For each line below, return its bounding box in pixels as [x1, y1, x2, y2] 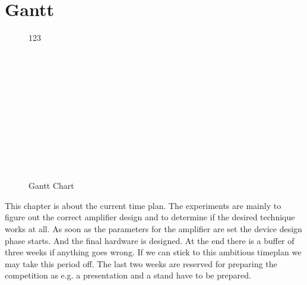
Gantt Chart [29, 179, 74, 192]
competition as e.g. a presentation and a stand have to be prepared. [5, 269, 251, 281]
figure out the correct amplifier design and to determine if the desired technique [5, 211, 295, 223]
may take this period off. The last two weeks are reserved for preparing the [5, 257, 277, 270]
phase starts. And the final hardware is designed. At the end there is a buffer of [5, 234, 295, 246]
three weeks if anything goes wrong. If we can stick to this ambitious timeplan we [5, 246, 302, 258]
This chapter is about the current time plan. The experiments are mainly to [5, 199, 281, 211]
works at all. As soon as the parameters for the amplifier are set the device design [5, 223, 302, 235]
